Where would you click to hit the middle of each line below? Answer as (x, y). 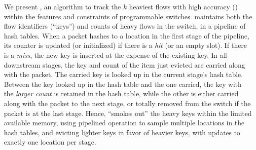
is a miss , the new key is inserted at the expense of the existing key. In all (116, 55)
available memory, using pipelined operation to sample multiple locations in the (124, 123)
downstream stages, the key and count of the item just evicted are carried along (125, 64)
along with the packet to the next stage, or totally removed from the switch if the (127, 103)
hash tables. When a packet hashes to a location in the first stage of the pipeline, (127, 35)
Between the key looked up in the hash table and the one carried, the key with (123, 84)
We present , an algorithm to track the (63, 6)
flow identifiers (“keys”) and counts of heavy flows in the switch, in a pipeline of (125, 26)
